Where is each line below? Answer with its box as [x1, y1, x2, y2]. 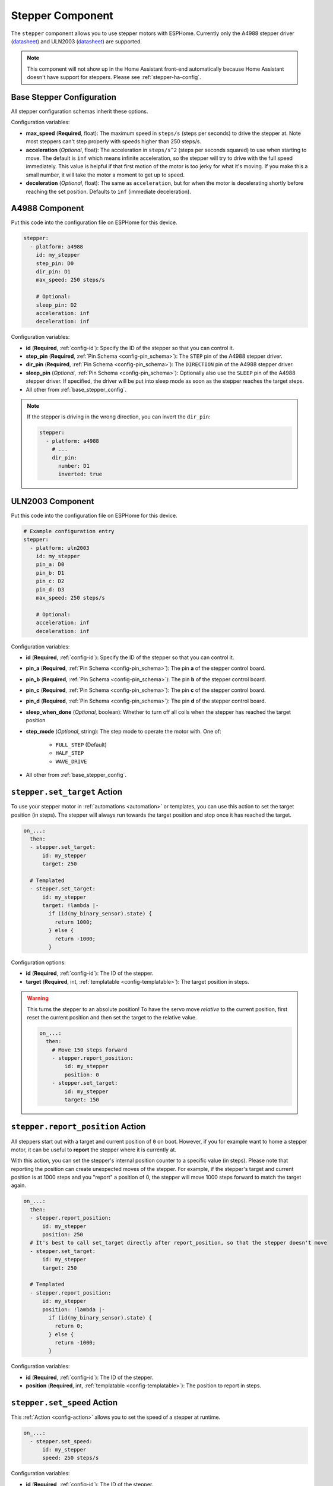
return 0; [54, 1323, 83, 1330]
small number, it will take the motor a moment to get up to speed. [26, 171, 185, 178]
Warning [27, 994, 49, 1002]
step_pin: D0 [36, 260, 74, 267]
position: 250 [42, 1231, 83, 1238]
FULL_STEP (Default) [55, 741, 107, 748]
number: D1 [58, 462, 90, 469]
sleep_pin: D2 [36, 301, 77, 308]
